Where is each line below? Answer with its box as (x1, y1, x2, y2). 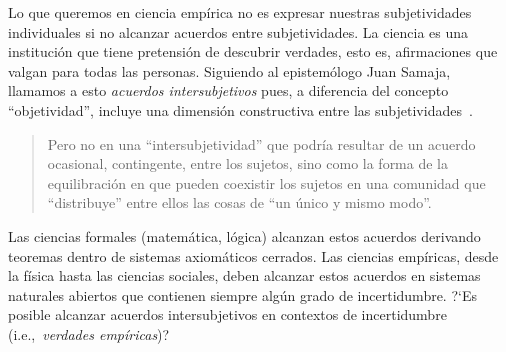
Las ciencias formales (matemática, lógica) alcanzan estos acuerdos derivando (8, 225, 481, 246)
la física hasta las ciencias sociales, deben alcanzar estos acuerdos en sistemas (8, 265, 481, 286)
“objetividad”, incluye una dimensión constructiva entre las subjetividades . (8, 99, 473, 120)
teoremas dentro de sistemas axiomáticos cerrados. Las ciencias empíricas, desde (8, 245, 499, 266)
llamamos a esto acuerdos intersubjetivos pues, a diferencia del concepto (8, 80, 449, 101)
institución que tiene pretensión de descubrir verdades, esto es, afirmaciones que (8, 41, 498, 62)
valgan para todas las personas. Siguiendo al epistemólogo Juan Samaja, (8, 60, 451, 81)
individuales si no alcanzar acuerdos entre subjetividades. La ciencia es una (8, 21, 469, 42)
